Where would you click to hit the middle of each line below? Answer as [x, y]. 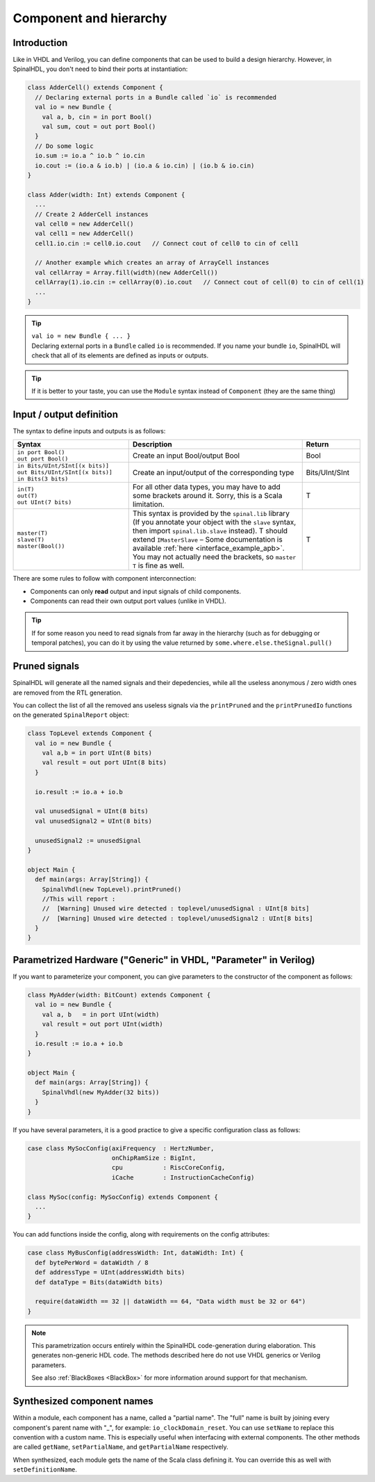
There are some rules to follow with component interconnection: [105, 579]
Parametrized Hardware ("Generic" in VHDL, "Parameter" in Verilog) [164, 960]
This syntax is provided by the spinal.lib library [211, 513]
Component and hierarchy [90, 18]
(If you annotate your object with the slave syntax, [214, 522]
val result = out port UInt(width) [102, 1024]
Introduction [40, 43]
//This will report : [79, 899]
